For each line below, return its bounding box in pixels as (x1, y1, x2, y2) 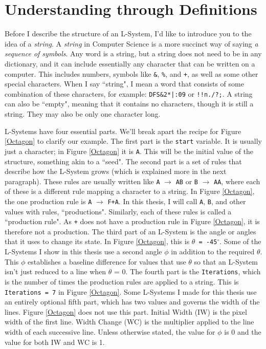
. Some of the (219, 236, 261, 247)
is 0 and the (224, 326, 261, 337)
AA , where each (214, 176, 260, 186)
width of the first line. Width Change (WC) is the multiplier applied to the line (5, 316, 254, 327)
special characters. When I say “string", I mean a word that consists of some (5, 78, 244, 89)
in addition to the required (171, 246, 255, 257)
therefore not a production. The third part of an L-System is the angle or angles (5, 226, 256, 236)
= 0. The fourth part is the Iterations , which (114, 266, 261, 277)
